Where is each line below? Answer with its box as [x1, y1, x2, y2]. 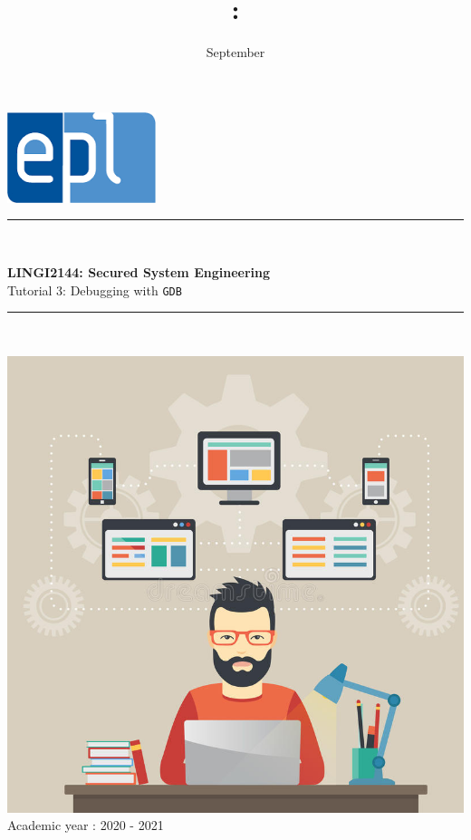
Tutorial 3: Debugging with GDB [7, 280, 182, 299]
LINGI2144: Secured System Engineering [7, 262, 270, 281]
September [206, 43, 265, 62]
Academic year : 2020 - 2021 [7, 816, 164, 835]
